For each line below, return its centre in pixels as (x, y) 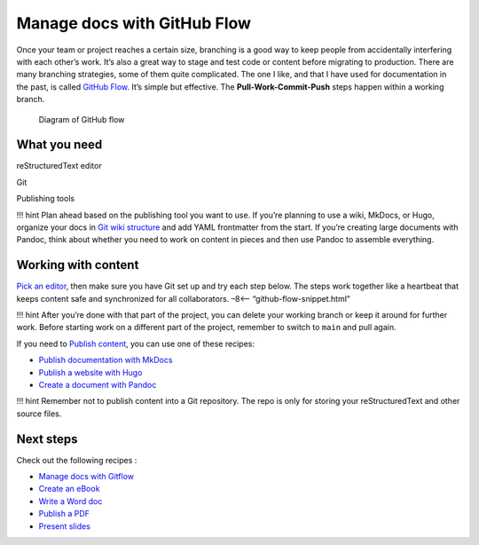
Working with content (78, 265)
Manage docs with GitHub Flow (134, 23)
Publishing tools (46, 199)
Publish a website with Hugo (90, 372)
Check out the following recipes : (77, 460)
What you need (59, 145)
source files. (39, 414)
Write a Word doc (71, 501)
